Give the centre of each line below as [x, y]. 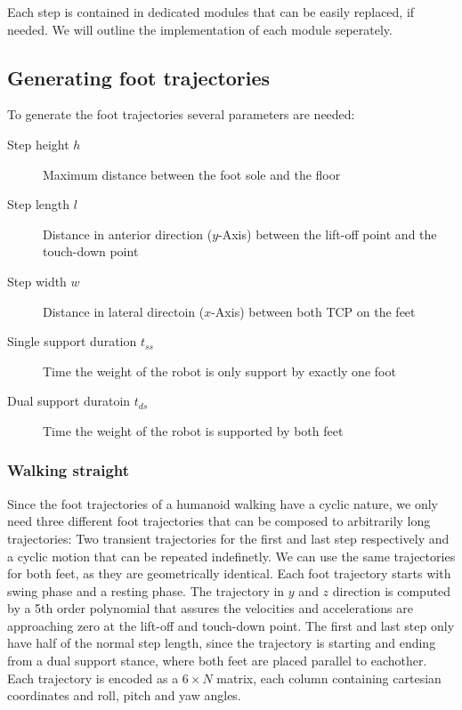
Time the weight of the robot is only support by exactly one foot [219, 371]
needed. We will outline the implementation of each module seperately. [200, 29]
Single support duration [72, 341]
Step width [37, 281]
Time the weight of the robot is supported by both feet [193, 430]
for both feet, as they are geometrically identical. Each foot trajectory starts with [229, 573]
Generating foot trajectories [139, 77]
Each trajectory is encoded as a [93, 678]
